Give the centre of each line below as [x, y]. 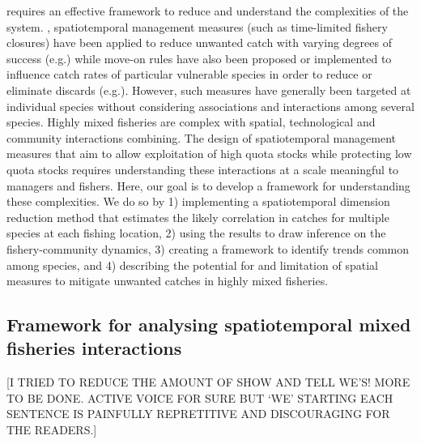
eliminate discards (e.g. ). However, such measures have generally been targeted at [209, 90]
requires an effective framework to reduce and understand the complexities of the [208, 11]
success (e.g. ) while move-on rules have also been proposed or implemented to [199, 58]
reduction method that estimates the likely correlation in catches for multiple [198, 217]
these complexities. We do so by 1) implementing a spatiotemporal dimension [198, 201]
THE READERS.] [52, 430]
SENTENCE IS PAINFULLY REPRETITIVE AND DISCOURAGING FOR [198, 414]
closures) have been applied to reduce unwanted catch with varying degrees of [199, 43]
